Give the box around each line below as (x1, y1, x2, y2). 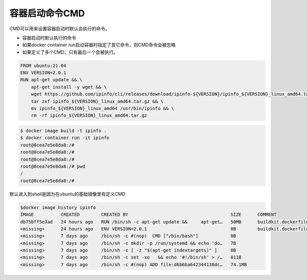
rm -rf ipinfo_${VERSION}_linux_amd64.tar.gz (31, 113, 147, 118)
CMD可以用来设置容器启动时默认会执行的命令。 (9, 26, 110, 32)
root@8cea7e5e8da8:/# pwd (20, 163, 85, 169)
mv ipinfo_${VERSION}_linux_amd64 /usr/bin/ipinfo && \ (31, 106, 174, 112)
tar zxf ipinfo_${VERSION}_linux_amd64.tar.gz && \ (31, 98, 164, 104)
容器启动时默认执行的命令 (22, 35, 76, 41)
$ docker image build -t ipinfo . (20, 128, 107, 134)
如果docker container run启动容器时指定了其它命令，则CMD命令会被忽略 (22, 42, 176, 48)
